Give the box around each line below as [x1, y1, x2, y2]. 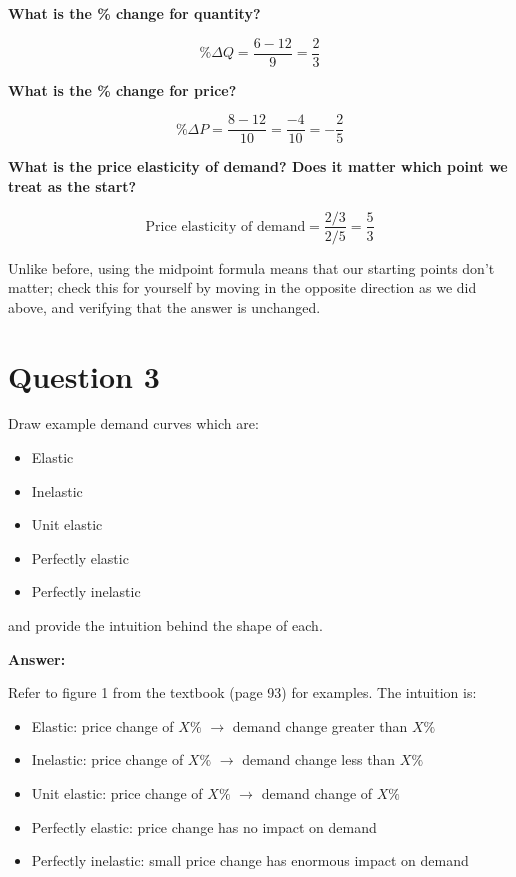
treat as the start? [8, 175, 137, 196]
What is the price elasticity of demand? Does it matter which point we [8, 156, 508, 177]
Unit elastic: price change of [31, 783, 203, 803]
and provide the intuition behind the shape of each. [8, 615, 323, 636]
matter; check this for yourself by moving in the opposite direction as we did [8, 277, 477, 298]
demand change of [261, 783, 373, 803]
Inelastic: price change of [31, 749, 184, 770]
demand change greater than [232, 715, 408, 736]
